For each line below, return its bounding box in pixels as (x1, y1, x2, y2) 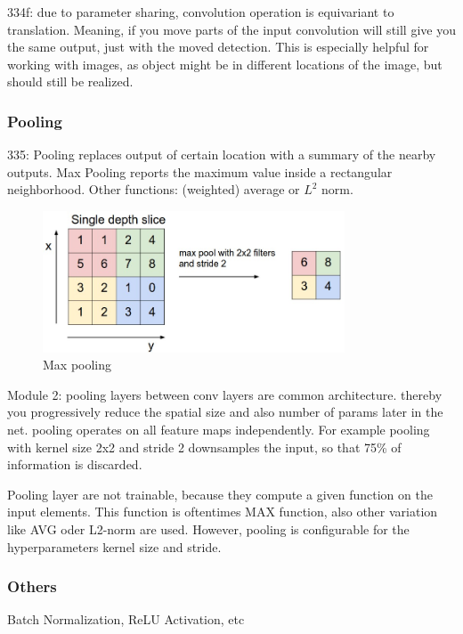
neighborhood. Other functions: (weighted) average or (7, 180, 300, 199)
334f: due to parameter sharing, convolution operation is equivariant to (7, 3, 394, 20)
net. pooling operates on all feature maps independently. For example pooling (7, 419, 430, 438)
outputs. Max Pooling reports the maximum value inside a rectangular (7, 162, 393, 181)
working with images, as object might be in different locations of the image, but (7, 54, 443, 73)
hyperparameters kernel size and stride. (7, 537, 222, 556)
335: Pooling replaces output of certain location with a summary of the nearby (7, 145, 436, 164)
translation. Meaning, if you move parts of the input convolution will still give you (7, 20, 456, 38)
